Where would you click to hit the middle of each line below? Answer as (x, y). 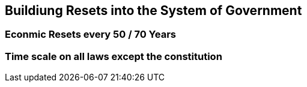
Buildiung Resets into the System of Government (153, 10)
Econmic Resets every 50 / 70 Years (90, 34)
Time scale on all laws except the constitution (114, 56)
